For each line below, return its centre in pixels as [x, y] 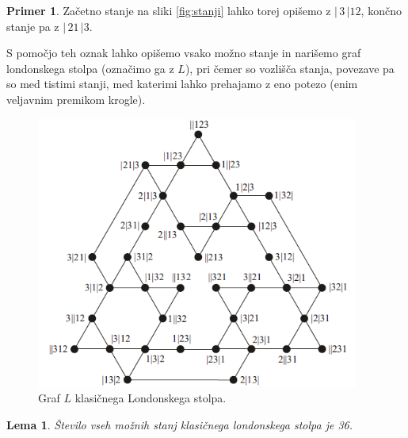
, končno [381, 10]
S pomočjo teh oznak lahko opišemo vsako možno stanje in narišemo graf [184, 53]
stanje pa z [33, 26]
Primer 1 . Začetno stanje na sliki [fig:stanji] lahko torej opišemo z [169, 10]
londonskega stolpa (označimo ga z [90, 68]
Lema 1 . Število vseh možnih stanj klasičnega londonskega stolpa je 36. [180, 424]
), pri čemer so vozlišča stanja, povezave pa [290, 68]
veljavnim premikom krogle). [76, 99]
